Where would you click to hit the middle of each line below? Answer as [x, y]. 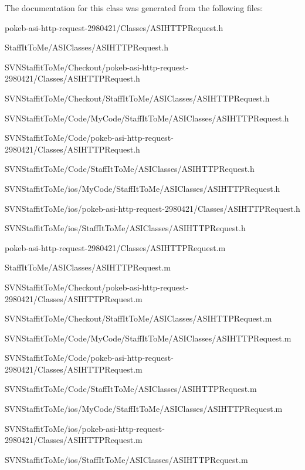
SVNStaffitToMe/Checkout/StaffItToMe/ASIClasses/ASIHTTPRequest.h [137, 98]
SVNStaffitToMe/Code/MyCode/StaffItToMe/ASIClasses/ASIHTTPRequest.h [147, 118]
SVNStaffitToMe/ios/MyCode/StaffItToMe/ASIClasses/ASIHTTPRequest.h [143, 188]
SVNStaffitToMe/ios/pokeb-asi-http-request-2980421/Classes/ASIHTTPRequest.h [152, 208]
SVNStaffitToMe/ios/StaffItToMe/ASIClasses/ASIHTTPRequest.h [125, 228]
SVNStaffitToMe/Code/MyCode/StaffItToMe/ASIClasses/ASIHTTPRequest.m [148, 338]
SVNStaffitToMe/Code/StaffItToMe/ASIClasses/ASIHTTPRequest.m [131, 389]
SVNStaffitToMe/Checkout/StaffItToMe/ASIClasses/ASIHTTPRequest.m [138, 318]
